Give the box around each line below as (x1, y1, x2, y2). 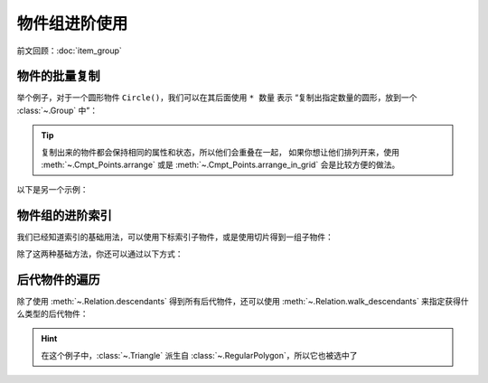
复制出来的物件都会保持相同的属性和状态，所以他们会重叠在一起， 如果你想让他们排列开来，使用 (41, 146, 399, 157)
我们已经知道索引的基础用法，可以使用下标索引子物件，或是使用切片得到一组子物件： (16, 231, 333, 243)
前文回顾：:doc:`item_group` (16, 45, 122, 56)
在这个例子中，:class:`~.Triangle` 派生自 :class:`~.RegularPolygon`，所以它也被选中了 (41, 350, 358, 360)
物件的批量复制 (16, 69, 100, 84)
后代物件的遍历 (16, 272, 100, 287)
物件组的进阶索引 (16, 208, 112, 223)
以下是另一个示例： (16, 184, 89, 195)
